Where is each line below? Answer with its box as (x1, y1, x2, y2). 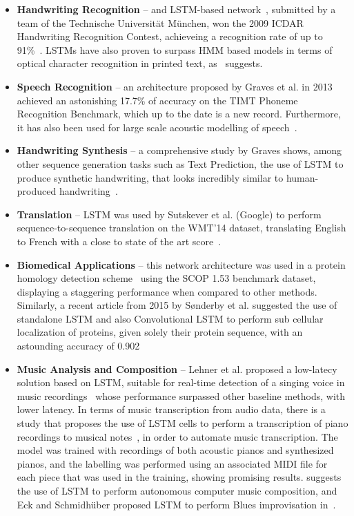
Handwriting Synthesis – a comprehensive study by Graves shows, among (17, 143, 342, 157)
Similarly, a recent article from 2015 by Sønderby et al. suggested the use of (17, 298, 337, 312)
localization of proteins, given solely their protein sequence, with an (17, 325, 303, 339)
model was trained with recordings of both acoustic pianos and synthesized (17, 443, 334, 457)
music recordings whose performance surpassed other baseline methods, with (17, 388, 346, 403)
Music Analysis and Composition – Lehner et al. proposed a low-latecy (17, 361, 337, 376)
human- (286, 170, 319, 184)
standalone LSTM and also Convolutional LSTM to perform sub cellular (17, 311, 324, 325)
